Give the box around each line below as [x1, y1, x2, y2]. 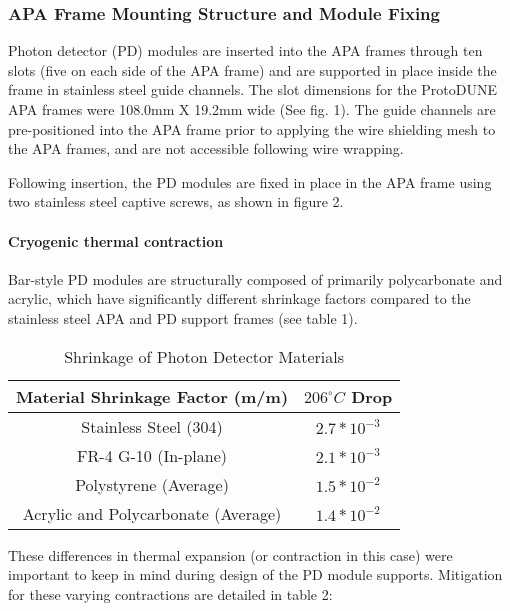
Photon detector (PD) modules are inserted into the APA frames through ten [8, 40, 483, 61]
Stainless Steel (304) [81, 414, 223, 438]
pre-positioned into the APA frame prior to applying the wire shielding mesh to [8, 118, 496, 139]
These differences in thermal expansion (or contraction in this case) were [8, 544, 453, 565]
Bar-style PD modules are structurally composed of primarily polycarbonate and [8, 268, 503, 289]
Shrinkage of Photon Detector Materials [64, 344, 345, 368]
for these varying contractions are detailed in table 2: [8, 583, 333, 604]
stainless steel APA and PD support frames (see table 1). [8, 307, 358, 328]
